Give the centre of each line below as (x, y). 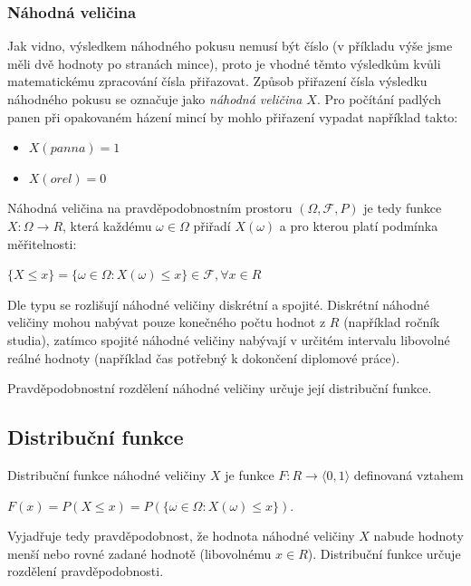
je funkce (250, 474)
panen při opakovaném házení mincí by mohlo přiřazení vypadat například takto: (233, 116)
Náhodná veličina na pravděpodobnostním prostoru (150, 208)
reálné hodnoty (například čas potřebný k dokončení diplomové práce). (204, 357)
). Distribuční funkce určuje (384, 553)
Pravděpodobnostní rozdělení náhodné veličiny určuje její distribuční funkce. (220, 388)
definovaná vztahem (409, 474)
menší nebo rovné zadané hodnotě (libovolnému (139, 553)
